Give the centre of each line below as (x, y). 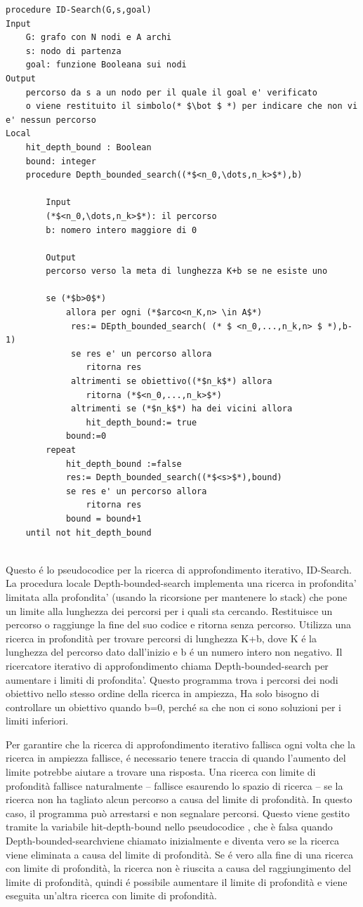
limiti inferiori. (37, 721)
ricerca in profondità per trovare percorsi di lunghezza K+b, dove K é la (161, 638)
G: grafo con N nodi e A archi (99, 38)
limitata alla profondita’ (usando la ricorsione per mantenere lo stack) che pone (177, 596)
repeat (61, 450)
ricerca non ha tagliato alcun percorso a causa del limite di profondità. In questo (179, 799)
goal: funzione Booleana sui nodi (106, 65)
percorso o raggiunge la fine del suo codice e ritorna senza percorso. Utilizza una (179, 624)
